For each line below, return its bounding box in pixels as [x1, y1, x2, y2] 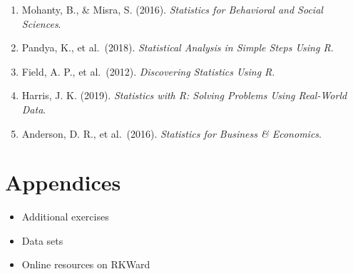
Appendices [5, 168, 121, 197]
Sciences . [21, 16, 61, 31]
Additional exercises [21, 209, 109, 224]
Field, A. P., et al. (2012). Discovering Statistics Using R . [21, 64, 275, 78]
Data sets [21, 233, 63, 248]
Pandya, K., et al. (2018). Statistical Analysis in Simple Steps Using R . [21, 40, 334, 55]
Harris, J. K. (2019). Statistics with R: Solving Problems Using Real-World [21, 88, 347, 103]
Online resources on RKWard [21, 257, 150, 272]
